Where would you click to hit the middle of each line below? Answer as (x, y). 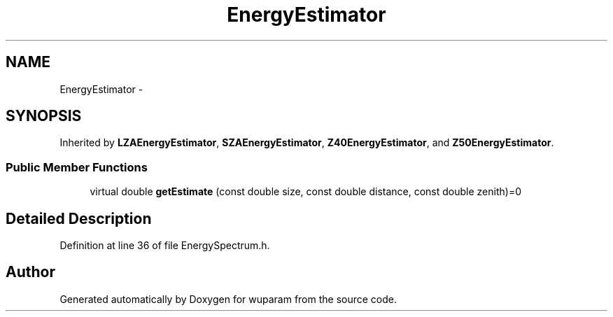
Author (30, 272)
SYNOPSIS (44, 116)
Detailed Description (79, 218)
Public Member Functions (77, 167)
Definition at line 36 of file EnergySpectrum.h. (165, 246)
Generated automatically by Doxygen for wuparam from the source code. (228, 299)
